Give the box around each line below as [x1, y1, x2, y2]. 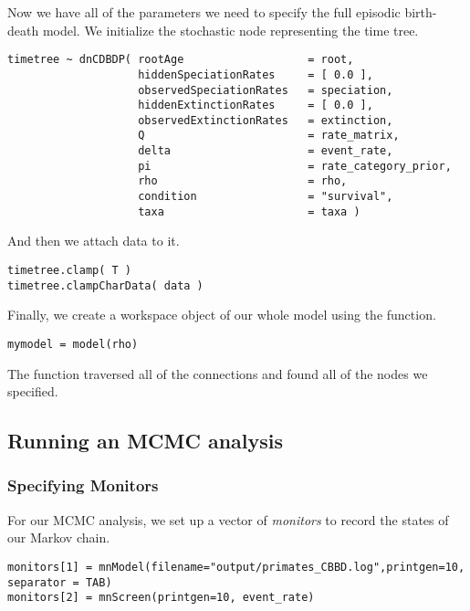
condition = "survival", [138, 190, 393, 204]
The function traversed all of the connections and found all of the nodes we [7, 363, 428, 383]
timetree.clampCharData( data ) [7, 279, 204, 292]
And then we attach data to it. [7, 231, 180, 250]
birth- [404, 3, 437, 21]
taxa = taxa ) [138, 205, 360, 218]
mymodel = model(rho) [7, 337, 139, 351]
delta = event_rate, [138, 144, 393, 158]
